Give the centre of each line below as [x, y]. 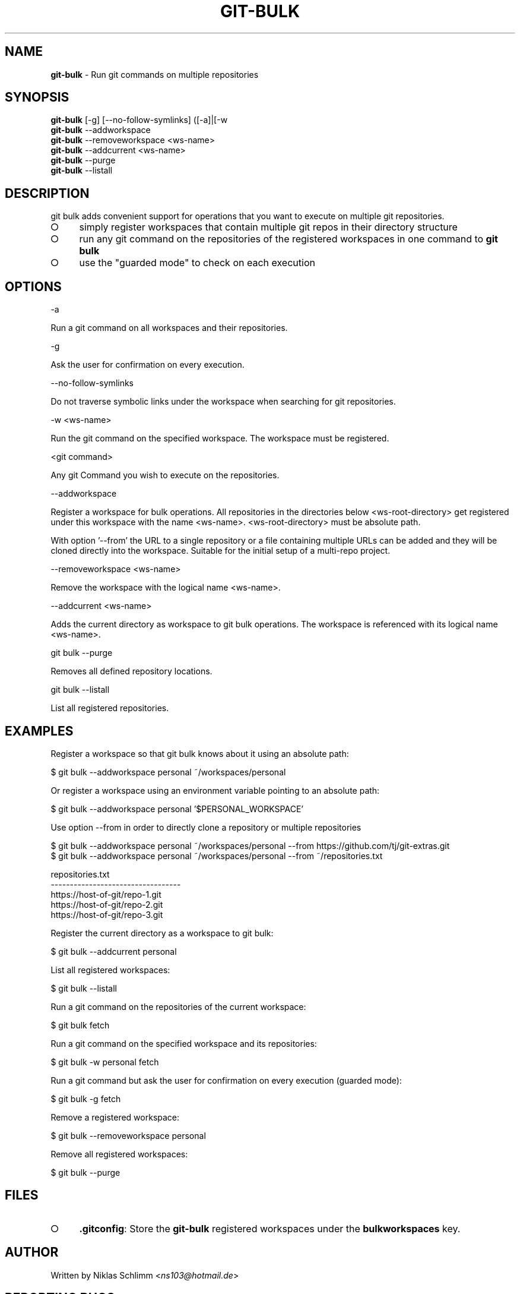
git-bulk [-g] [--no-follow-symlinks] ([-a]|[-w [139, 120]
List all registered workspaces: [110, 970]
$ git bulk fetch [80, 1025]
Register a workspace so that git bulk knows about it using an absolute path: [200, 753]
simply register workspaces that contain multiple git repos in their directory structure [268, 227]
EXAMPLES [39, 731]
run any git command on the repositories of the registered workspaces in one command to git [288, 239]
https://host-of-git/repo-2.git [107, 904]
